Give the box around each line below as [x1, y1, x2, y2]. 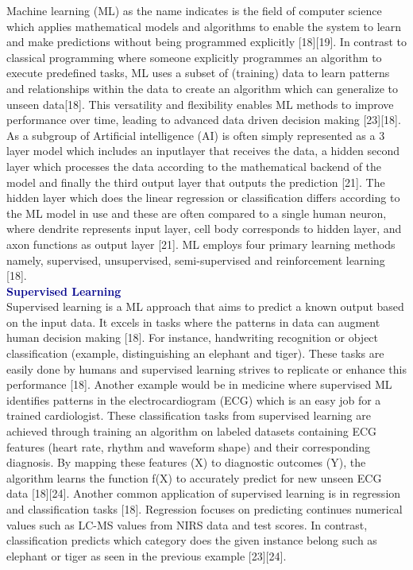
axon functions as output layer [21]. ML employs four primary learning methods [6, 235, 396, 252]
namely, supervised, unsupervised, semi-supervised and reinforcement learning [6, 251, 385, 268]
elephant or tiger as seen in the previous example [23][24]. [6, 547, 287, 564]
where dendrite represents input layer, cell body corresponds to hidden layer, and [6, 220, 402, 237]
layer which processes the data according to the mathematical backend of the [6, 157, 382, 174]
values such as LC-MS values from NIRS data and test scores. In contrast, [6, 516, 368, 533]
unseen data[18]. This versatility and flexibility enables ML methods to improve [6, 95, 394, 112]
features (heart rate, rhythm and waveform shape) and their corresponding [6, 438, 370, 455]
